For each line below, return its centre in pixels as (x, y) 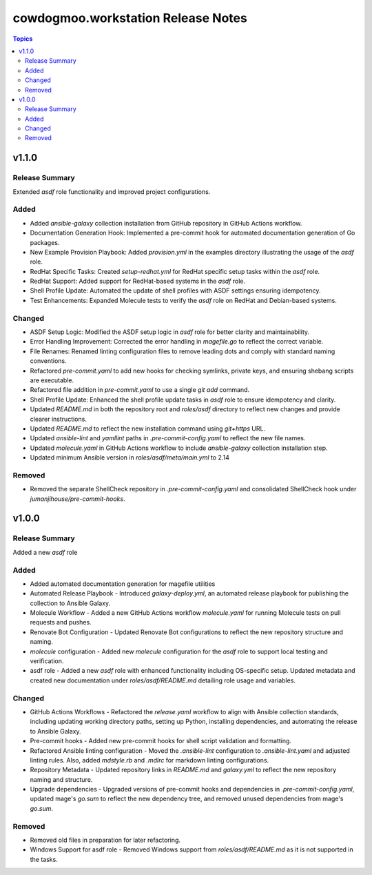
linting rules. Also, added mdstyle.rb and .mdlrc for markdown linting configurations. (149, 760)
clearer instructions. (59, 419)
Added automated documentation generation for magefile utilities (123, 584)
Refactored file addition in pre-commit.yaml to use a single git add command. (140, 390)
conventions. (48, 361)
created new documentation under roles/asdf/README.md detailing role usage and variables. (163, 680)
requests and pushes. (61, 622)
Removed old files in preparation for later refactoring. (105, 840)
